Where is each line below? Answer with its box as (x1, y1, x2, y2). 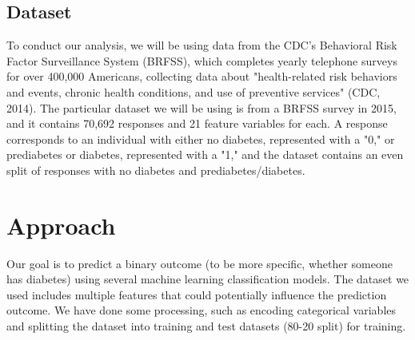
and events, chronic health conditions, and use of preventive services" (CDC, (6, 83, 381, 100)
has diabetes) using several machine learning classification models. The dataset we (6, 271, 409, 287)
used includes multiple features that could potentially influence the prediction (6, 286, 387, 302)
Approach (6, 208, 116, 241)
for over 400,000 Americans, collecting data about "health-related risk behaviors (6, 68, 397, 85)
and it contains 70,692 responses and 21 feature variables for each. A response (6, 115, 388, 132)
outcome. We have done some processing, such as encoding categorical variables (6, 302, 397, 318)
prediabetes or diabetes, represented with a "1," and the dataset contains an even (6, 146, 404, 163)
